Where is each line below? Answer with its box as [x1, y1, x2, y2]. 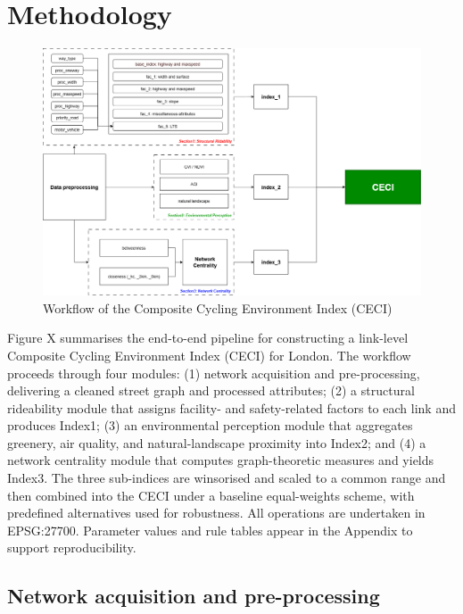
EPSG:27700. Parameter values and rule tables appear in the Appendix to [7, 520, 413, 539]
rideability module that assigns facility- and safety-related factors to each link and [7, 398, 456, 417]
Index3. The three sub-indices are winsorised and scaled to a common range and [7, 469, 446, 487]
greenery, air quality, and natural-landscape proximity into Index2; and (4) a [7, 433, 426, 452]
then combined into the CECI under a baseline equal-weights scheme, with [7, 485, 415, 504]
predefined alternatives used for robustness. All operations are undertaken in [7, 503, 426, 522]
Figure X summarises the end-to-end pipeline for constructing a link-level [7, 328, 409, 347]
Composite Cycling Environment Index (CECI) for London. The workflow [7, 345, 411, 364]
